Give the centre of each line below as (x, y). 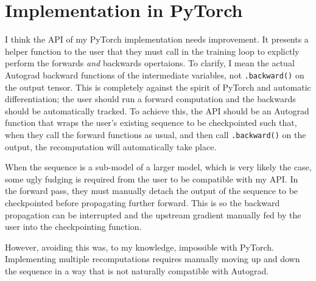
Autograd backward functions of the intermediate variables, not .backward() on (155, 75)
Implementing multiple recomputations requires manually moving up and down (153, 259)
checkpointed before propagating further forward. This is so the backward (142, 202)
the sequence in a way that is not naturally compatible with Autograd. (137, 270)
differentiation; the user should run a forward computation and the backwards (150, 99)
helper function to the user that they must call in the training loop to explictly (152, 51)
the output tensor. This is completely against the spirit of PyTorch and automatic (158, 87)
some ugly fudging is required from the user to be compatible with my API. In (152, 179)
